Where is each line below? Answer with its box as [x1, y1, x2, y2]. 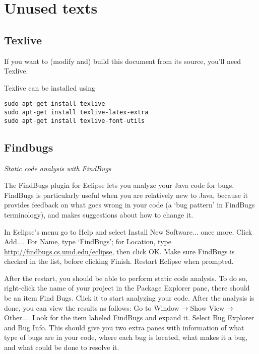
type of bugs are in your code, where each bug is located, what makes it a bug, [4, 332, 247, 342]
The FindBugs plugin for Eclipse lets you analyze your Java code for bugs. [4, 180, 234, 190]
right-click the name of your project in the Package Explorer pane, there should [4, 282, 250, 293]
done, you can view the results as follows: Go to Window [4, 302, 179, 313]
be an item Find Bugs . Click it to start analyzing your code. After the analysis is [4, 293, 254, 303]
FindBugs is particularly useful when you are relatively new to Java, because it [4, 189, 248, 200]
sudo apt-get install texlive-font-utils [4, 117, 145, 124]
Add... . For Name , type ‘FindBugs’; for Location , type [4, 236, 171, 247]
